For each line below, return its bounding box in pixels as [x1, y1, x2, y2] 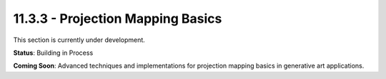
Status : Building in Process [13, 48, 94, 57]
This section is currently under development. [13, 36, 146, 44]
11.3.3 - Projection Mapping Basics [13, 11, 222, 26]
